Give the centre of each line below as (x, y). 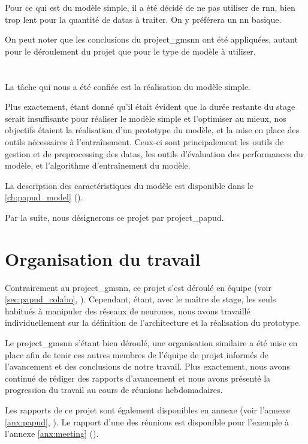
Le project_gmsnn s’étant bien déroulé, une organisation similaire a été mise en (151, 343)
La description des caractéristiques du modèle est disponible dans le (129, 185)
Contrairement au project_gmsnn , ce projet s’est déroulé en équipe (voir (138, 287)
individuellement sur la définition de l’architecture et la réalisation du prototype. (153, 322)
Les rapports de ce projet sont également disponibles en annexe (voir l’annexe (147, 409)
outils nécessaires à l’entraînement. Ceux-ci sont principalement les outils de (144, 141)
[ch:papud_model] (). (44, 197)
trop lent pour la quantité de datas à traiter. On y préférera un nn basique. (143, 19)
